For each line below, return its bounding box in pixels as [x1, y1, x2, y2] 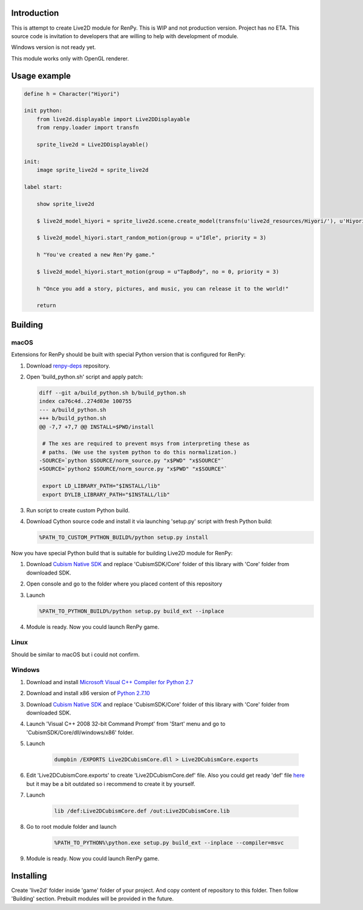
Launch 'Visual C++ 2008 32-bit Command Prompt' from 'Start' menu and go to [26, 720, 226, 728]
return [36, 302, 56, 309]
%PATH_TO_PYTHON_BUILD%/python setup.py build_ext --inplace [39, 607, 224, 615]
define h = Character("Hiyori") [24, 90, 120, 97]
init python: [24, 107, 63, 114]
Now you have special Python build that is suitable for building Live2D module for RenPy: [11, 550, 233, 556]
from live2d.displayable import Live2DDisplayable [36, 116, 190, 122]
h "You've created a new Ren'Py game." [36, 251, 155, 259]
